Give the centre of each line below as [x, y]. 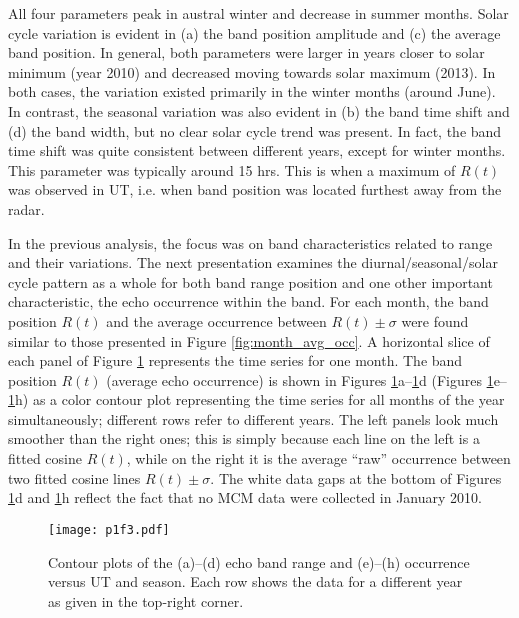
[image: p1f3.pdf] [109, 529]
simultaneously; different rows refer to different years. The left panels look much [253, 418]
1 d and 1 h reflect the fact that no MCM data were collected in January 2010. [245, 497]
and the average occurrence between [216, 320]
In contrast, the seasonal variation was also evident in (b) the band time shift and [259, 110]
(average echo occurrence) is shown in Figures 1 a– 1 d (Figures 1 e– [306, 379]
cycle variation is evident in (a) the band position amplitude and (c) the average [254, 32]
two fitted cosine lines [74, 477]
